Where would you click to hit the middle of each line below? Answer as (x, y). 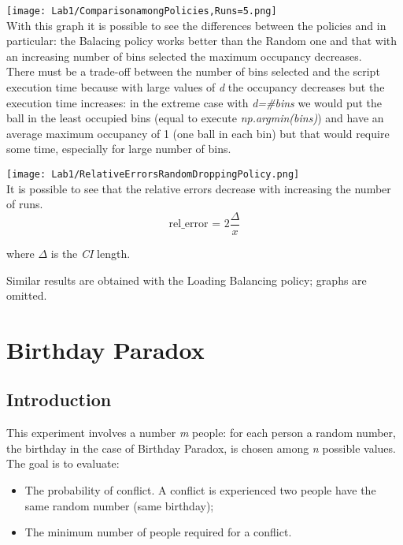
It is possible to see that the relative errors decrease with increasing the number (199, 188)
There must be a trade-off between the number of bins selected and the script (193, 71)
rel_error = (195, 224)
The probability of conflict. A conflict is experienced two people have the (200, 490)
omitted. (27, 295)
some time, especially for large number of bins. (119, 149)
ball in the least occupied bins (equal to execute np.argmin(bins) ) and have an (195, 118)
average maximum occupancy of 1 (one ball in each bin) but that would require (198, 133)
